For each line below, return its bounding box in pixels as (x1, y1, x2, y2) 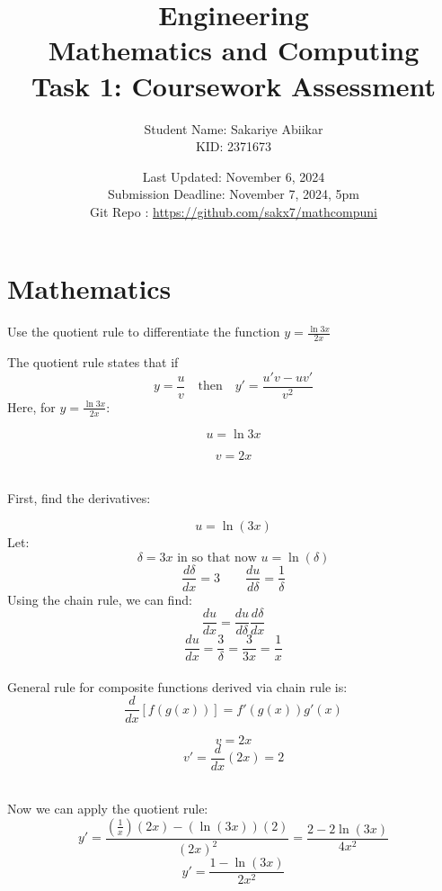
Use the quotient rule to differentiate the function (7, 322, 280, 341)
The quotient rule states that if (7, 353, 179, 372)
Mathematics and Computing (48, 31, 420, 68)
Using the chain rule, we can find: (7, 589, 192, 608)
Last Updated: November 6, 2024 (142, 166, 325, 185)
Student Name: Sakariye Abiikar (144, 119, 323, 138)
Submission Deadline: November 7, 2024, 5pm (108, 184, 359, 203)
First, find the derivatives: (7, 489, 151, 508)
